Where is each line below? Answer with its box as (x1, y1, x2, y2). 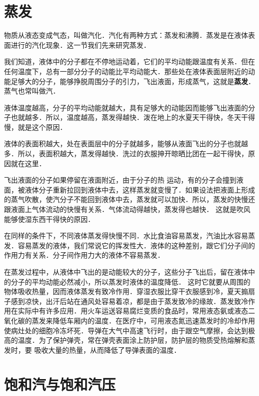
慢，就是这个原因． (4, 121, 67, 132)
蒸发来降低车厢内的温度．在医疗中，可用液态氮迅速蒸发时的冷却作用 (31, 315, 255, 325)
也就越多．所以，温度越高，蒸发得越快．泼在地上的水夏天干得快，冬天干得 (10, 112, 255, 122)
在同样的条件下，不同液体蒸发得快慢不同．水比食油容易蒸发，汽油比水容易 (4, 230, 248, 241)
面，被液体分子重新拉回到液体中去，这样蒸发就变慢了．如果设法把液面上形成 (4, 184, 255, 195)
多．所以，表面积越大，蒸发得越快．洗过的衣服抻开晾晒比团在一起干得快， (4, 148, 248, 159)
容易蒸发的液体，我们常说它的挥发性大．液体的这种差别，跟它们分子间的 (17, 240, 255, 250)
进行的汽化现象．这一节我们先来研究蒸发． (10, 39, 150, 50)
